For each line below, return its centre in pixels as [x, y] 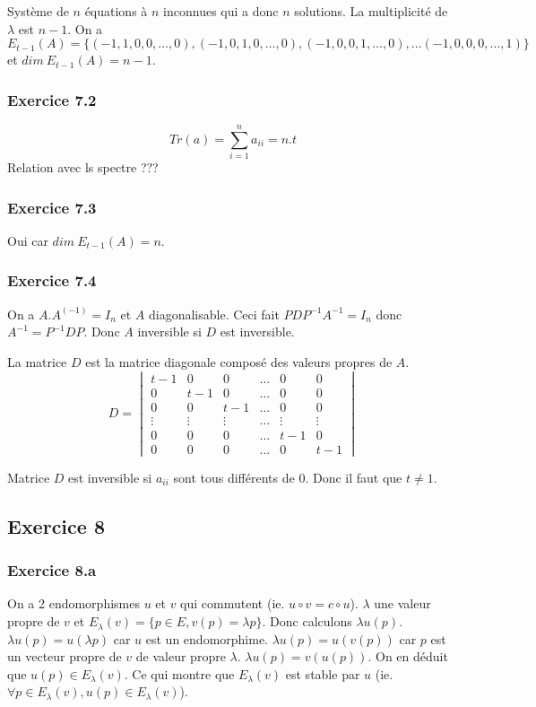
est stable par [323, 673]
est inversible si [110, 477]
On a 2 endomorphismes [73, 603]
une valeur [402, 603]
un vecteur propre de [65, 656]
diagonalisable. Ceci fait [214, 314]
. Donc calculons [307, 621]
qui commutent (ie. [233, 603]
